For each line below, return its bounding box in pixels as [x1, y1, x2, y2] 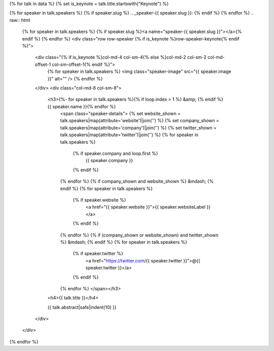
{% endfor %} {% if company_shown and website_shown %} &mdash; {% [60, 178, 214, 184]
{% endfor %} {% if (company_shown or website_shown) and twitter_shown [60, 232, 219, 238]
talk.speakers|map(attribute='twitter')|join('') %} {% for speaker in [60, 132, 199, 138]
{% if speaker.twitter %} [73, 251, 123, 257]
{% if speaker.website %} [73, 197, 126, 203]
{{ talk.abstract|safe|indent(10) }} [47, 304, 117, 310]
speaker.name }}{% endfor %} [52, 103, 116, 109]
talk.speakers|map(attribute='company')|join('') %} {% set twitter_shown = [60, 125, 217, 131]
